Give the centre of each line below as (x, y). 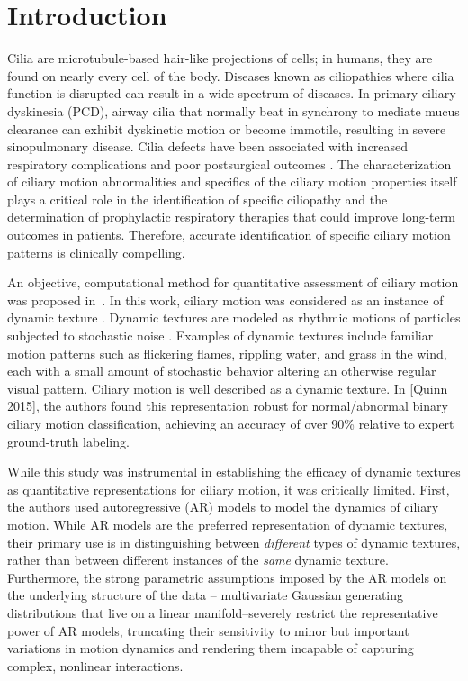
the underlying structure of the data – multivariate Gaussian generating (206, 595)
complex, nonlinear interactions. (95, 665)
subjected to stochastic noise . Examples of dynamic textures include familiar (220, 336)
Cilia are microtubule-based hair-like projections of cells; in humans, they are (220, 58)
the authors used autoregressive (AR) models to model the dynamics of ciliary (223, 507)
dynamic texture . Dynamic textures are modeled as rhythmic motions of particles (234, 318)
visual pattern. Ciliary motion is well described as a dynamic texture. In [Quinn (228, 388)
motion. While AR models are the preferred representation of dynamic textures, (228, 524)
